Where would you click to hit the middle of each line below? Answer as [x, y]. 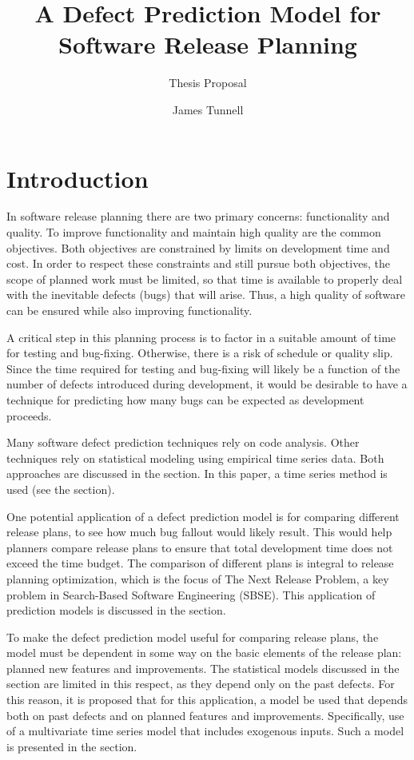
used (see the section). [61, 489]
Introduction [78, 178]
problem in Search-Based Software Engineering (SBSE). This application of [191, 594]
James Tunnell [208, 109]
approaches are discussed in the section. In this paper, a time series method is [197, 474]
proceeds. [29, 415]
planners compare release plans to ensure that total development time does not [200, 547]
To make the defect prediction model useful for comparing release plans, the [193, 637]
